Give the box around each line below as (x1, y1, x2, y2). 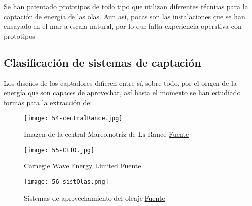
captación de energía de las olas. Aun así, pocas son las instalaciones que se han (4, 11, 245, 21)
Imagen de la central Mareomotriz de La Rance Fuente (24, 129, 189, 139)
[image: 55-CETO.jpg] (24, 146, 95, 154)
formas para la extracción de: (4, 97, 92, 107)
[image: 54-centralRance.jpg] (24, 115, 123, 122)
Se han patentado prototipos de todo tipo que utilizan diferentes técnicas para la (4, 1, 248, 11)
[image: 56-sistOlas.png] (24, 178, 108, 185)
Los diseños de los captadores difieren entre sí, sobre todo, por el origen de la (4, 78, 237, 88)
